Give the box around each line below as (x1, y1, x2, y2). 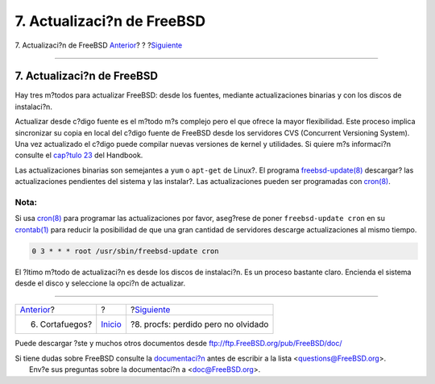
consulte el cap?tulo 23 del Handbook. (14, 150, 143, 161)
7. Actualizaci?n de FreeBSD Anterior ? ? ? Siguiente (14, 40, 183, 50)
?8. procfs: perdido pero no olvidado (130, 319, 269, 330)
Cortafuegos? (39, 319, 93, 330)
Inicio (101, 319, 122, 330)
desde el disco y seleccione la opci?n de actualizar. (14, 278, 185, 288)
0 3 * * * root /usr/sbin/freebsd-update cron (31, 246, 219, 256)
